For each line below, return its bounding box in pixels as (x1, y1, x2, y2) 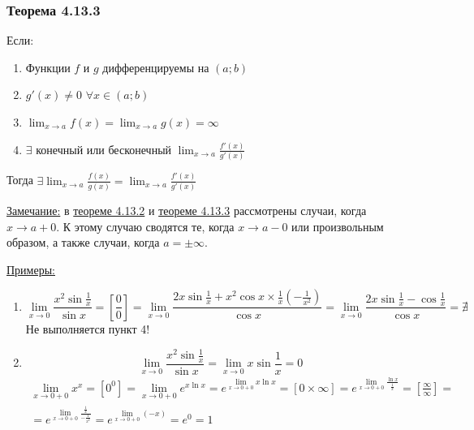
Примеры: (6, 260, 55, 277)
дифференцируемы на (102, 58, 209, 75)
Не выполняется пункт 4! (25, 320, 150, 337)
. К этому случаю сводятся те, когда (56, 217, 235, 234)
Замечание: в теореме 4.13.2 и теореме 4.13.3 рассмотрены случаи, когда (6, 202, 367, 219)
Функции (25, 58, 71, 75)
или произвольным (291, 217, 384, 234)
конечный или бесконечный (36, 140, 172, 157)
